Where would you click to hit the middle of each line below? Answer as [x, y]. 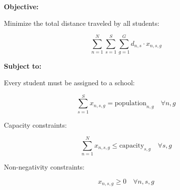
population [131, 104]
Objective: [21, 6]
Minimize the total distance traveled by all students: [82, 23]
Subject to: [23, 66]
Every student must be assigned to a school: [69, 82]
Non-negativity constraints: [44, 167]
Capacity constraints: [35, 124]
